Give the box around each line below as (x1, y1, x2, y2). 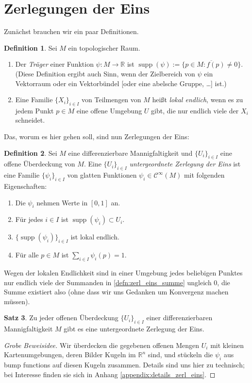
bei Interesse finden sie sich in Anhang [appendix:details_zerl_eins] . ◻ (4, 369, 216, 379)
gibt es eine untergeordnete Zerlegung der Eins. (64, 324, 204, 334)
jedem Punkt (15, 105, 54, 115)
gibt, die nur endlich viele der (151, 105, 239, 115)
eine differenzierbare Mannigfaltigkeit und (68, 147, 193, 158)
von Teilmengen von (82, 94, 141, 105)
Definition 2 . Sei (4, 147, 57, 158)
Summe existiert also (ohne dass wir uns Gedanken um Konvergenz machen (4, 287, 229, 297)
